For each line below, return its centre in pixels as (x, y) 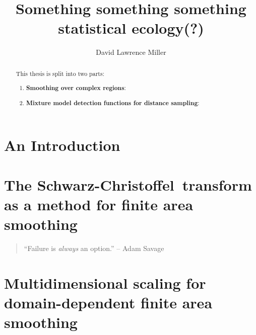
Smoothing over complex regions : (76, 88)
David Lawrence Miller (131, 52)
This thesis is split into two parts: (60, 73)
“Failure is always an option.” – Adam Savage (94, 248)
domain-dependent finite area (108, 303)
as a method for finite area (99, 204)
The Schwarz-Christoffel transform (128, 184)
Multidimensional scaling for (105, 282)
